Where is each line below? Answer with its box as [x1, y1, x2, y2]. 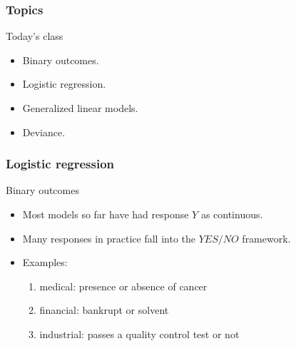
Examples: [22, 255, 68, 270]
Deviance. [22, 124, 66, 139]
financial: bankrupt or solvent [39, 302, 169, 317]
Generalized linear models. [22, 101, 138, 115]
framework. [242, 230, 291, 245]
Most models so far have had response [22, 207, 189, 221]
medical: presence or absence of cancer [39, 278, 208, 293]
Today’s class [6, 29, 63, 44]
